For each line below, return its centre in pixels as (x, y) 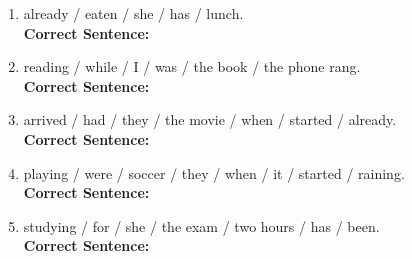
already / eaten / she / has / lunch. (133, 13)
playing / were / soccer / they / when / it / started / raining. (214, 172)
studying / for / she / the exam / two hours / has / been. (201, 225)
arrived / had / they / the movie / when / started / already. (210, 119)
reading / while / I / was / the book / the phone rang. (192, 66)
